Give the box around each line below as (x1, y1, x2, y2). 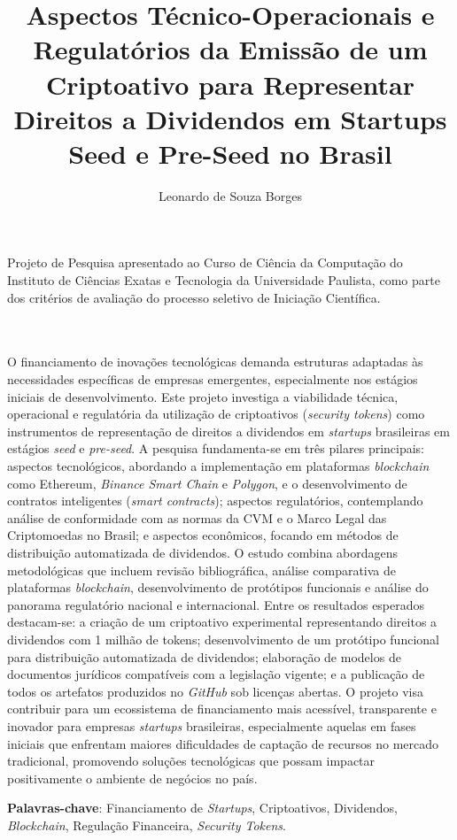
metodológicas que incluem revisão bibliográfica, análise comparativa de (7, 560, 397, 579)
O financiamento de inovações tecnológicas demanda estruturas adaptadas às (7, 352, 423, 371)
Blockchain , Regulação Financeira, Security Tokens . (7, 815, 286, 834)
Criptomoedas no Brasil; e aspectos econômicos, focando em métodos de (7, 526, 399, 544)
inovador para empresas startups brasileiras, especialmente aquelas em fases (7, 716, 416, 735)
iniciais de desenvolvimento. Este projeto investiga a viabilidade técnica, (7, 387, 399, 405)
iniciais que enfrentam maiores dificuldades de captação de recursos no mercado (7, 734, 439, 752)
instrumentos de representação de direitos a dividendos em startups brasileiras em (7, 421, 450, 440)
